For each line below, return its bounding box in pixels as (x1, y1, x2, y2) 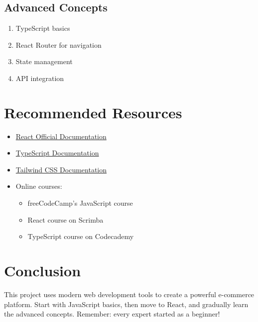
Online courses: (15, 181, 62, 191)
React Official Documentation (15, 131, 107, 141)
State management (15, 56, 73, 67)
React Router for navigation (15, 39, 102, 50)
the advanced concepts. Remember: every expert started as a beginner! (4, 309, 220, 319)
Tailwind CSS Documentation (15, 164, 107, 174)
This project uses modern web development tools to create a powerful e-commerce (4, 289, 255, 299)
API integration (15, 73, 64, 83)
